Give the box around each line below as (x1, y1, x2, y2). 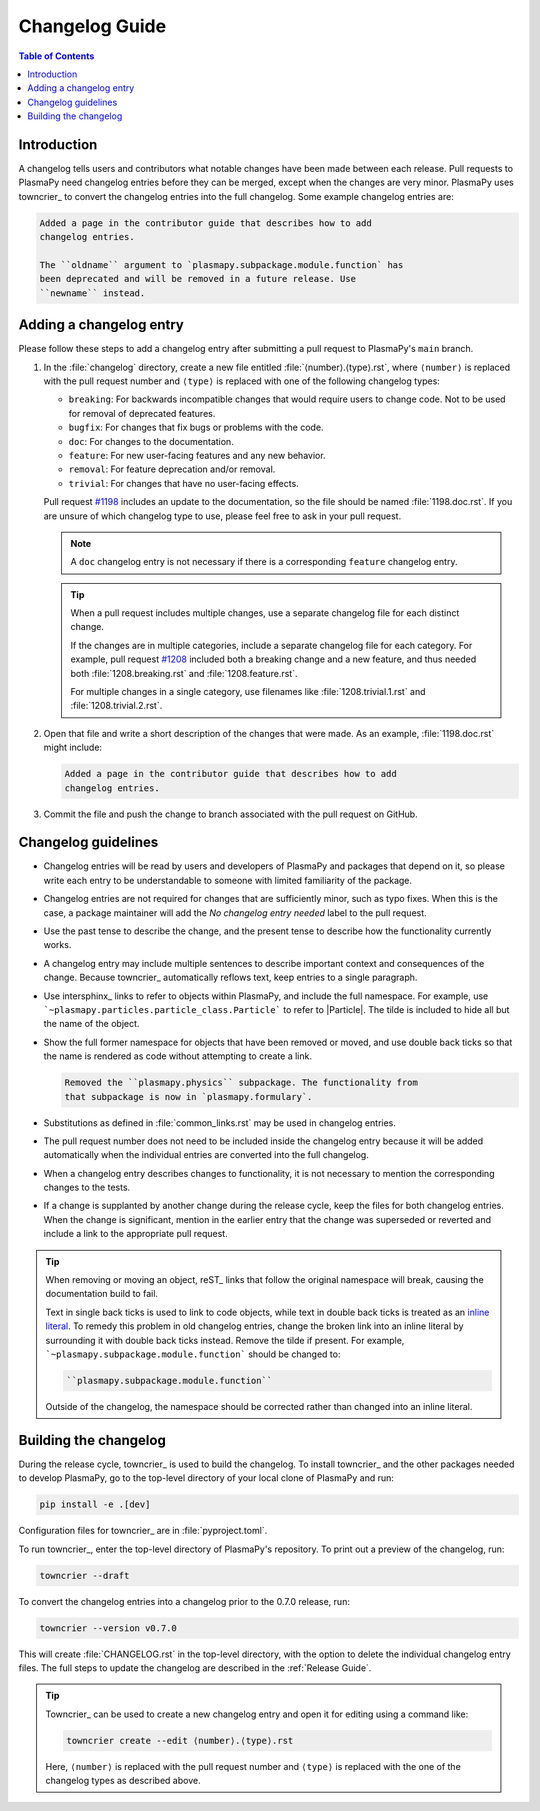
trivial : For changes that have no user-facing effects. (68, 477, 299, 489)
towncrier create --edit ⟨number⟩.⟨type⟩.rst (66, 1735, 294, 1746)
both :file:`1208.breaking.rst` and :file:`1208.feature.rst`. (70, 667, 298, 679)
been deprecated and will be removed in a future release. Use (39, 273, 357, 285)
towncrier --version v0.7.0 (39, 1622, 177, 1634)
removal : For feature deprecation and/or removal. (68, 463, 276, 475)
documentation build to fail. (45, 1288, 159, 1300)
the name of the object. (43, 1018, 140, 1030)
